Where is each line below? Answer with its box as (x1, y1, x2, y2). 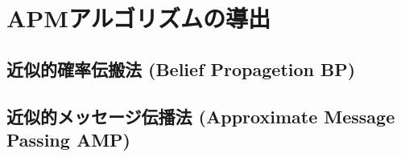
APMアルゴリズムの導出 (6, 2, 271, 34)
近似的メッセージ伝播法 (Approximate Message (6, 103, 395, 128)
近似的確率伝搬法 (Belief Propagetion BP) (6, 56, 356, 81)
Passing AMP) (6, 127, 130, 151)
